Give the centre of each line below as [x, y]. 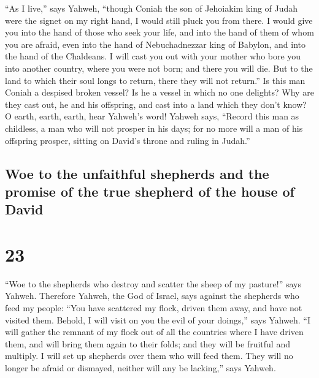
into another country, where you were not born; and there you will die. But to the [159, 68]
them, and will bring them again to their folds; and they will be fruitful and [148, 343]
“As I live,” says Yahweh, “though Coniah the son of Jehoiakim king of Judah [152, 8]
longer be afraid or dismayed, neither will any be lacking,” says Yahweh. [140, 367]
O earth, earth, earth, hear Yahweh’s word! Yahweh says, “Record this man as [152, 116]
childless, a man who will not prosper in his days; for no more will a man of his [154, 128]
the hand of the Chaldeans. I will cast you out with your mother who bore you [153, 56]
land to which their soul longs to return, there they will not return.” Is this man [155, 80]
